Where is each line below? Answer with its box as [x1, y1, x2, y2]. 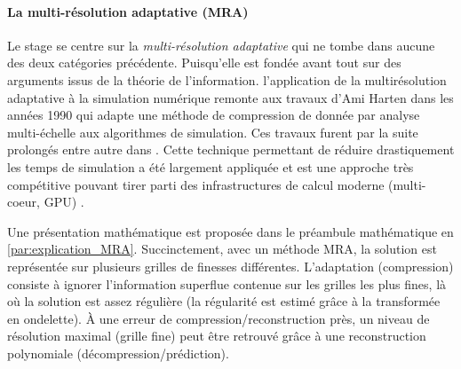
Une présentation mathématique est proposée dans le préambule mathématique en [7, 222, 454, 240]
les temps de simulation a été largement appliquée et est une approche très [7, 157, 414, 176]
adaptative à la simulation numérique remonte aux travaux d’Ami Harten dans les [7, 88, 454, 106]
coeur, [7, 192, 40, 211]
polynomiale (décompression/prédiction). [7, 343, 229, 362]
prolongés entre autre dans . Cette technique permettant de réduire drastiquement [7, 140, 455, 159]
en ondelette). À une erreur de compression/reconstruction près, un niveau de [7, 309, 430, 327]
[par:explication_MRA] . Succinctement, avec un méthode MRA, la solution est [7, 239, 437, 258]
